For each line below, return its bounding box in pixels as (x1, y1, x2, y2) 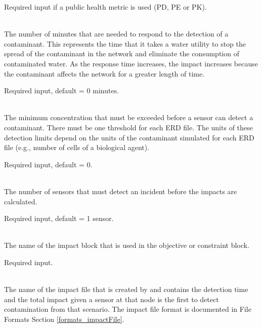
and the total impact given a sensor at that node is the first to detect (4, 294, 219, 304)
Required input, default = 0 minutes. (4, 85, 119, 96)
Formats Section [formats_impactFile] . (4, 313, 124, 324)
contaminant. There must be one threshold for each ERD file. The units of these (4, 122, 253, 132)
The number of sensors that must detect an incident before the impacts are (4, 186, 237, 196)
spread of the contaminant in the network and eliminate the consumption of (4, 48, 239, 59)
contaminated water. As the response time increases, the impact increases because (4, 58, 258, 68)
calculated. (4, 196, 37, 206)
